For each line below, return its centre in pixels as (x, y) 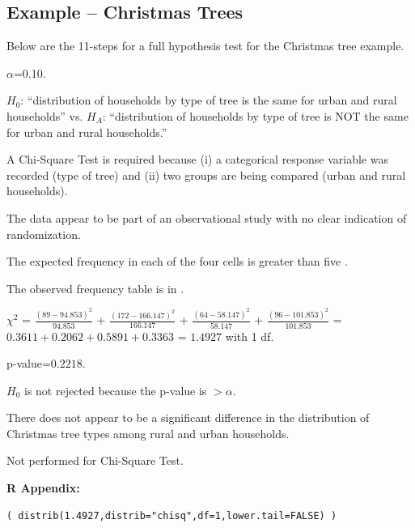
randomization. (44, 234)
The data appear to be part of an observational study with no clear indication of (207, 217)
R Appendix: (43, 488)
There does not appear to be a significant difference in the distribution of (188, 417)
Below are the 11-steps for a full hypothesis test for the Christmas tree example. (205, 46)
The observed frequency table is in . (95, 288)
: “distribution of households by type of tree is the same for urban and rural (209, 100)
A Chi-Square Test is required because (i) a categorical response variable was (197, 159)
